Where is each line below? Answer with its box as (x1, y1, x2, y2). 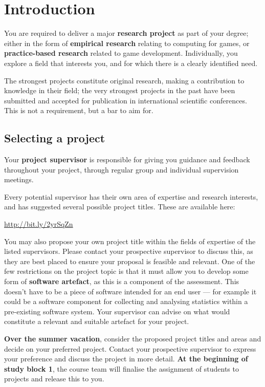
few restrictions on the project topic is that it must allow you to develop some (4, 266, 249, 276)
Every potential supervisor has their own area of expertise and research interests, (4, 191, 258, 202)
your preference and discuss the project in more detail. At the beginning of (4, 353, 248, 364)
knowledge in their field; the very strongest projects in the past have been (4, 85, 235, 96)
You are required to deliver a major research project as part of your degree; (4, 28, 249, 38)
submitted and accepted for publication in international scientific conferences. (4, 95, 247, 105)
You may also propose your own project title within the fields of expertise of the (4, 235, 256, 246)
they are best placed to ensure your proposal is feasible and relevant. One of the (4, 255, 255, 266)
